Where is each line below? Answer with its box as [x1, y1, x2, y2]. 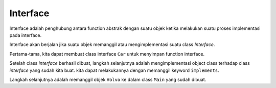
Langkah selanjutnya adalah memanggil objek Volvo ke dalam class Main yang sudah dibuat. [9, 76, 206, 82]
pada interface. [9, 32, 42, 38]
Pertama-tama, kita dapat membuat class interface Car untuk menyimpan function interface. [9, 51, 204, 57]
